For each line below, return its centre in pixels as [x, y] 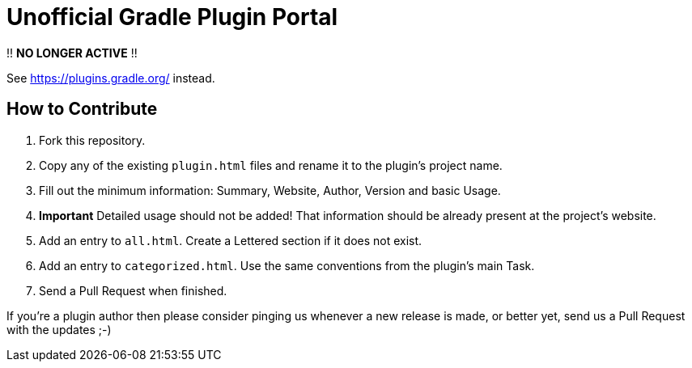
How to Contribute [82, 109]
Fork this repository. [92, 140]
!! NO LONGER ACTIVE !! [72, 53]
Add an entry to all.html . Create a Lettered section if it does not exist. [231, 240]
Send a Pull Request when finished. [133, 290]
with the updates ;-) [59, 329]
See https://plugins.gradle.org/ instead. [111, 78]
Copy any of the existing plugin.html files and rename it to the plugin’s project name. [271, 165]
